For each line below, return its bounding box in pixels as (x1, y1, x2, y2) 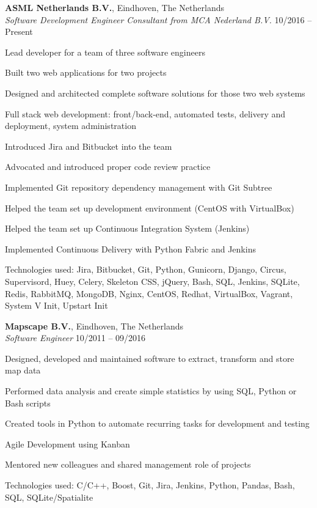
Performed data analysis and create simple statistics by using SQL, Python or (5, 385, 297, 397)
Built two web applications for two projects (5, 66, 167, 79)
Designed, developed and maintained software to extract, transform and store (5, 352, 294, 364)
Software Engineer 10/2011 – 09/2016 (5, 331, 146, 344)
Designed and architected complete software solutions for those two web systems (5, 86, 305, 99)
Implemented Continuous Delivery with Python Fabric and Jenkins (5, 242, 256, 255)
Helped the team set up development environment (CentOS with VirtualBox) (5, 201, 294, 214)
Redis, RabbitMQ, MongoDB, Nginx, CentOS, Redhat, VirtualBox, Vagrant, (5, 287, 293, 300)
